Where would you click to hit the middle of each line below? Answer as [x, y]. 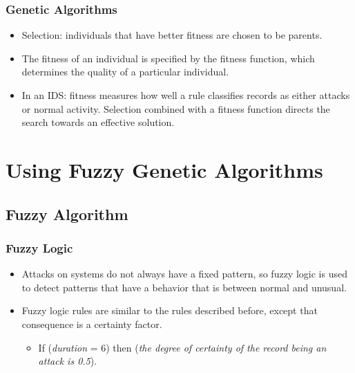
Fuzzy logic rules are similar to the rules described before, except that [170, 310]
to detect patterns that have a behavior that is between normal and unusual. [184, 287]
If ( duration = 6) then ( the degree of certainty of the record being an [182, 347]
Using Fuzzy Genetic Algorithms [164, 169]
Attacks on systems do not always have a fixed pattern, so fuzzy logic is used [184, 274]
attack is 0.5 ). [68, 361]
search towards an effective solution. [98, 122]
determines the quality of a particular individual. [125, 72]
